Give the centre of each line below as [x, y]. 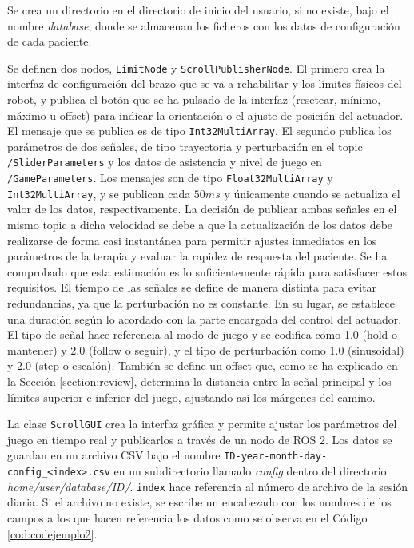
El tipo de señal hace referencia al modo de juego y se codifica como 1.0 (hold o [203, 334]
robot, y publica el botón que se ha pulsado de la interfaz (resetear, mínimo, [194, 99]
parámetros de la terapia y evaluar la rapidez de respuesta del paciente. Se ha [197, 256]
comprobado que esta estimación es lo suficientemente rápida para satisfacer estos [207, 271]
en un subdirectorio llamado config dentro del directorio [250, 471]
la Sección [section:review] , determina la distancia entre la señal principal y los [199, 381]
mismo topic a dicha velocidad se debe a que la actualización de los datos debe [200, 225]
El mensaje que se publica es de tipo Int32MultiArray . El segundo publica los [199, 131]
